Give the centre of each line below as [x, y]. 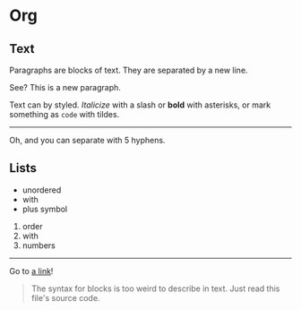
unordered [42, 190]
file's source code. [65, 297]
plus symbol [45, 209]
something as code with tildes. [64, 114]
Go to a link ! [31, 271]
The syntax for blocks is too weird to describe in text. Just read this [155, 288]
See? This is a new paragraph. [65, 87]
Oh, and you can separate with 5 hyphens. [87, 140]
